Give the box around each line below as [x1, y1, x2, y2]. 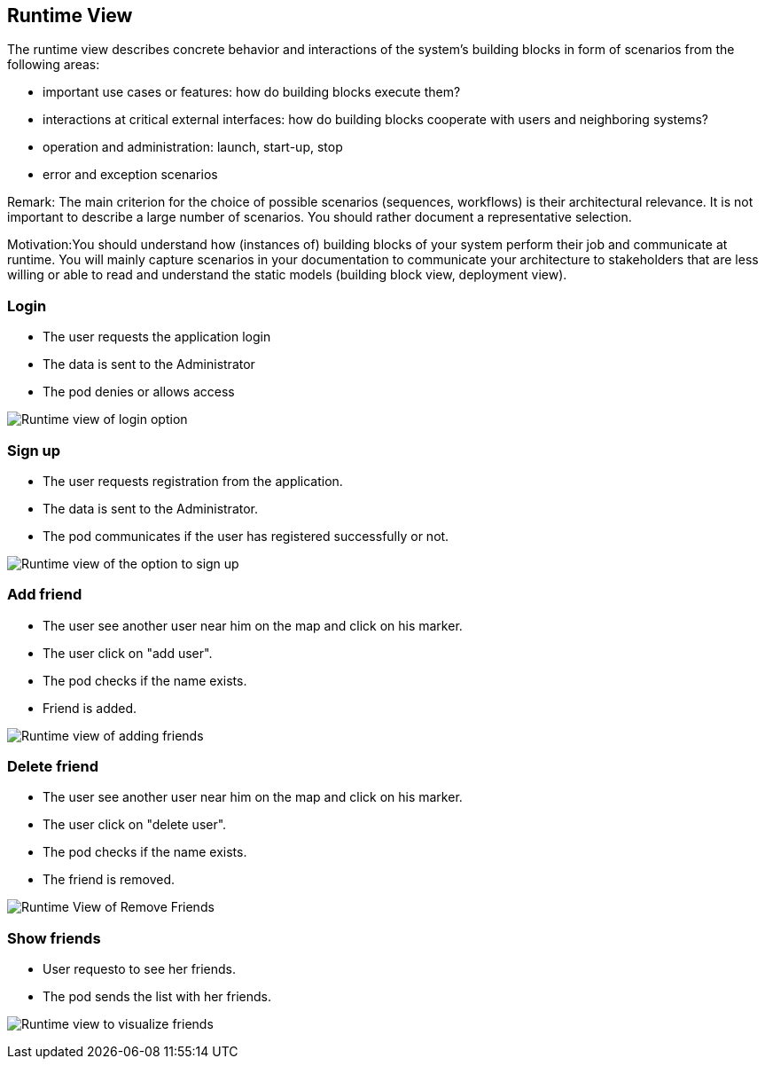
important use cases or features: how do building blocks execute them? [43, 84, 461, 100]
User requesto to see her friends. [43, 961, 237, 977]
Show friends [7, 929, 101, 947]
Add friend [7, 585, 82, 604]
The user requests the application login [43, 329, 271, 345]
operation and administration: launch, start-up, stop [43, 139, 343, 155]
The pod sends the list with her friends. [43, 989, 271, 1005]
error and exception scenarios [43, 167, 218, 183]
